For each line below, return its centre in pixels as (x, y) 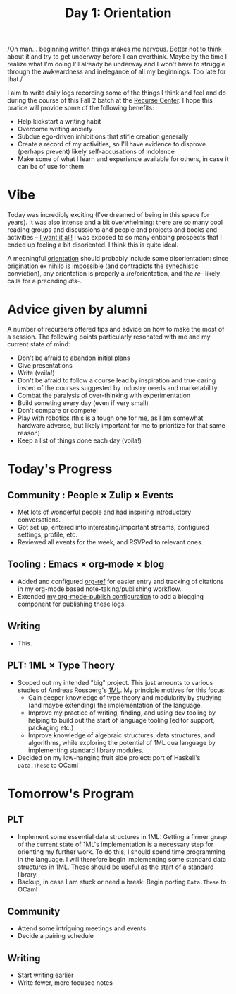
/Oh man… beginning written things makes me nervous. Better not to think (114, 49)
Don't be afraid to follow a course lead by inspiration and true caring (117, 380)
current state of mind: (39, 344)
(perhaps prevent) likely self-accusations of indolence (96, 152)
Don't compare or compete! (58, 411)
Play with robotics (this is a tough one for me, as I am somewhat (110, 418)
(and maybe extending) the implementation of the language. (115, 705)
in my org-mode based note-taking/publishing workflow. (99, 589)
